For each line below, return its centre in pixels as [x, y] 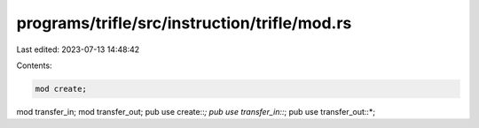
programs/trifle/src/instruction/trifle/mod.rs [184, 23]
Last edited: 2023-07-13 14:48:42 [78, 49]
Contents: [34, 65]
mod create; [61, 89]
